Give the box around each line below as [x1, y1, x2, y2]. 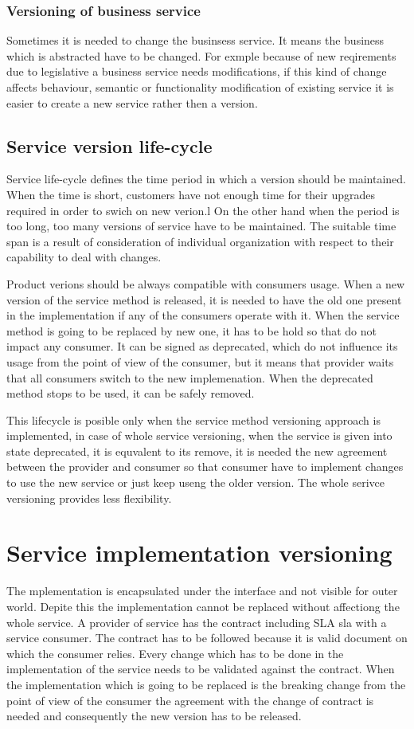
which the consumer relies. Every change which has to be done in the [6, 645, 344, 661]
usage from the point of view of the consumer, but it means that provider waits [6, 353, 394, 370]
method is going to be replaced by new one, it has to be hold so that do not [6, 322, 377, 339]
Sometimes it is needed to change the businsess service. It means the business [6, 32, 385, 49]
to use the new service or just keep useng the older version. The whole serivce [6, 474, 385, 491]
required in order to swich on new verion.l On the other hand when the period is [6, 202, 400, 218]
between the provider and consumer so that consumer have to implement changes [6, 458, 404, 475]
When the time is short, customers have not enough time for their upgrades [6, 186, 375, 202]
